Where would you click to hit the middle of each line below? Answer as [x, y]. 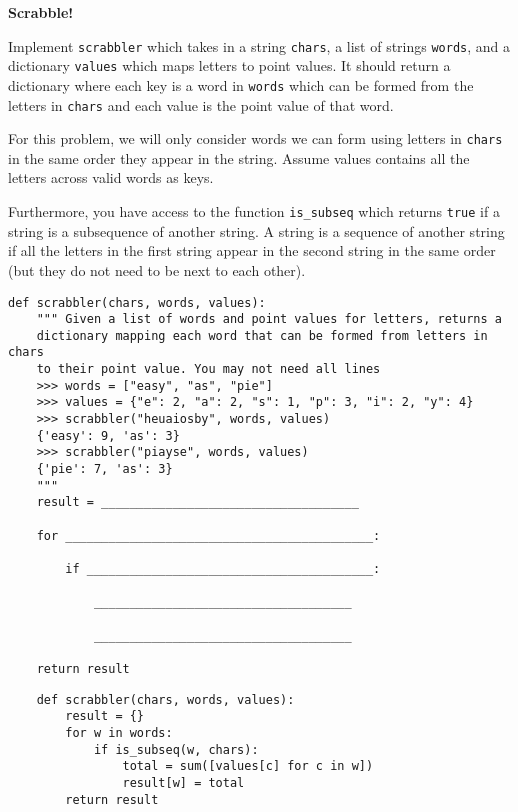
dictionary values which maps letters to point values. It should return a [229, 65]
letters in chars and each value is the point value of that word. [201, 104]
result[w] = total [183, 782]
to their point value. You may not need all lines [208, 369]
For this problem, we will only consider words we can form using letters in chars [255, 138]
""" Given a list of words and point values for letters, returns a [269, 319]
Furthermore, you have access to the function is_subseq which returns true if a [254, 211]
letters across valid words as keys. [111, 177]
